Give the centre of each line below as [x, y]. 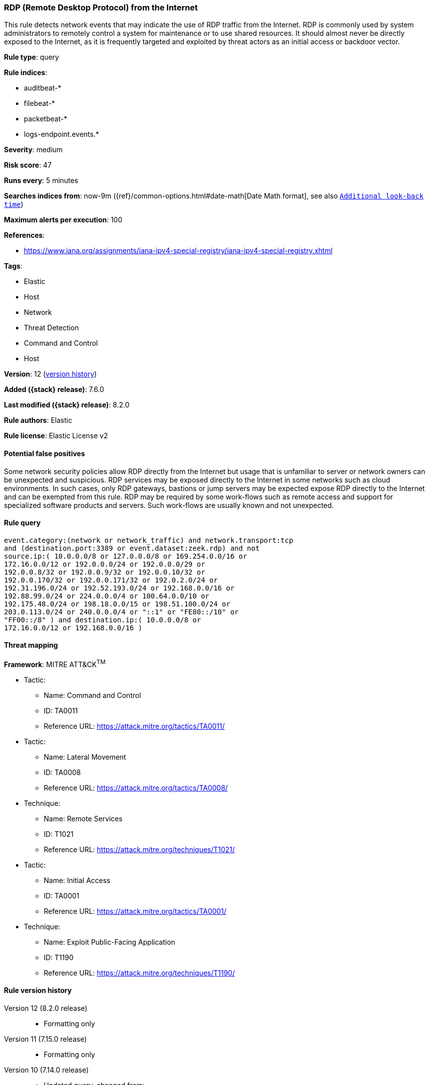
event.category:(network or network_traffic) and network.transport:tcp [149, 540]
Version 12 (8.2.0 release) [46, 1008]
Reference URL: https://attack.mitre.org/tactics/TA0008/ [136, 788]
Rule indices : [26, 73]
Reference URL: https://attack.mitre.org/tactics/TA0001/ [135, 911]
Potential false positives [44, 453]
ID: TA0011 [61, 710]
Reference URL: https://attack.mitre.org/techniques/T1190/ [139, 973]
